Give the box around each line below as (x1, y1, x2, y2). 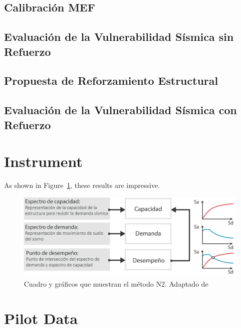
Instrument (4, 151, 83, 171)
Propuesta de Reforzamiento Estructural (4, 73, 218, 88)
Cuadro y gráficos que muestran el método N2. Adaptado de (24, 279, 209, 289)
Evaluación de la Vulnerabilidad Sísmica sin (4, 29, 234, 44)
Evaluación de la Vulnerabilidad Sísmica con (4, 102, 237, 118)
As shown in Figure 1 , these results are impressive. (4, 180, 160, 190)
